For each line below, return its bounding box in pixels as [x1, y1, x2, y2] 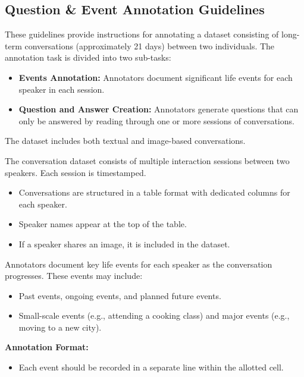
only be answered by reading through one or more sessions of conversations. [18, 114, 294, 127]
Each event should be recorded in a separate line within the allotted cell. [18, 361, 284, 373]
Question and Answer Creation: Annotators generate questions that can [18, 103, 299, 115]
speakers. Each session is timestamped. [5, 166, 146, 178]
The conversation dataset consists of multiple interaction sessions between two [5, 154, 290, 166]
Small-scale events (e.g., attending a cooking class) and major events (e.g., [18, 309, 290, 322]
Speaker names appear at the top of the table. [18, 218, 187, 230]
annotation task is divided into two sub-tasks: [5, 51, 171, 64]
